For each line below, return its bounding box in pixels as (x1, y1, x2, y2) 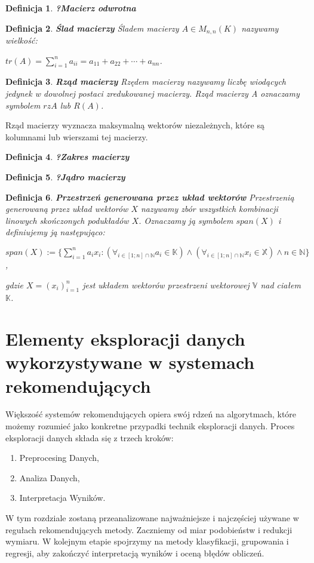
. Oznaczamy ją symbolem (138, 214, 233, 226)
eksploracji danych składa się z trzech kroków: (5, 431, 174, 444)
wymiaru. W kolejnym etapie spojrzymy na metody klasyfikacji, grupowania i (5, 535, 289, 547)
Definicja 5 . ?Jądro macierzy (5, 171, 125, 183)
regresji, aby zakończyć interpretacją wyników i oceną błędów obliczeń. (5, 546, 264, 559)
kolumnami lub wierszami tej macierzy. (5, 130, 148, 143)
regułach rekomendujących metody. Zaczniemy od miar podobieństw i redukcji (5, 523, 293, 536)
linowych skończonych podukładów (5, 214, 129, 226)
